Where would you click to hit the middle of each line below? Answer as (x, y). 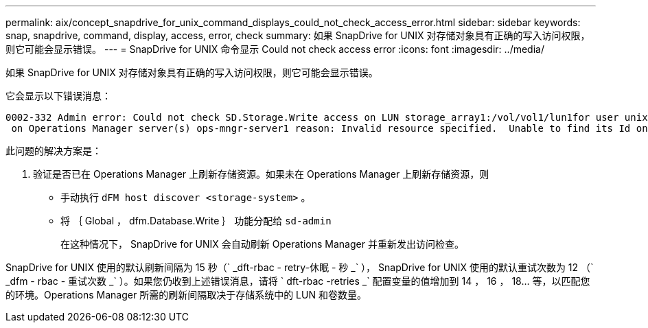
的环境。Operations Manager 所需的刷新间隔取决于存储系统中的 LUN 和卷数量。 (186, 295)
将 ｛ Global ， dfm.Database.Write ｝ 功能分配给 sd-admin (196, 221)
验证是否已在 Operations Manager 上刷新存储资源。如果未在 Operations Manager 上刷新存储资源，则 (261, 174)
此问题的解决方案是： (54, 151)
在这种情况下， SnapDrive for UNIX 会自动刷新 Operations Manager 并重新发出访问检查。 (262, 244)
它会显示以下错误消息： (58, 96)
